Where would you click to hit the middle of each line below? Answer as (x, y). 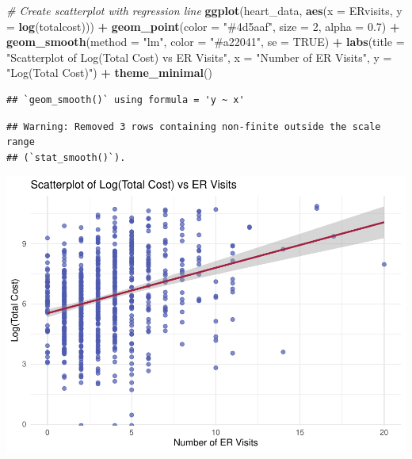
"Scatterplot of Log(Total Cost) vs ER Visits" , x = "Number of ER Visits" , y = (199, 57)
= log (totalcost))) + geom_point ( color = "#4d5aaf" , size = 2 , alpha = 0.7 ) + (203, 26)
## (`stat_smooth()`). (66, 157)
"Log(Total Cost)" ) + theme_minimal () (109, 73)
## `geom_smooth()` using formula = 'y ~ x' (126, 99)
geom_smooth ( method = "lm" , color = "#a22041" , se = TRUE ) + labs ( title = (206, 42)
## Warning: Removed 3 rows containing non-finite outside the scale (194, 126)
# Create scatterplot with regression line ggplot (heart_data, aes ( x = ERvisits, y (204, 10)
